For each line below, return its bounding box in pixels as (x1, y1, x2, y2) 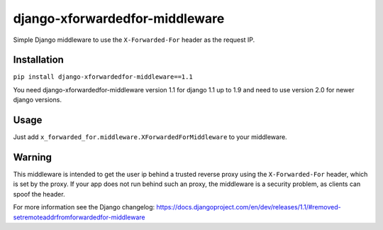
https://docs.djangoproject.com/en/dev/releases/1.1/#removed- (156, 203, 341, 212)
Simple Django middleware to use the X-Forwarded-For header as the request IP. (13, 35, 255, 44)
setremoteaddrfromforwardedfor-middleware (13, 213, 145, 221)
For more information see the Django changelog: (13, 203, 155, 212)
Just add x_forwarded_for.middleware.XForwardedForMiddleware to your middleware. (13, 133, 287, 141)
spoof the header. (13, 190, 65, 198)
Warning (13, 151, 52, 163)
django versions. (13, 96, 62, 104)
